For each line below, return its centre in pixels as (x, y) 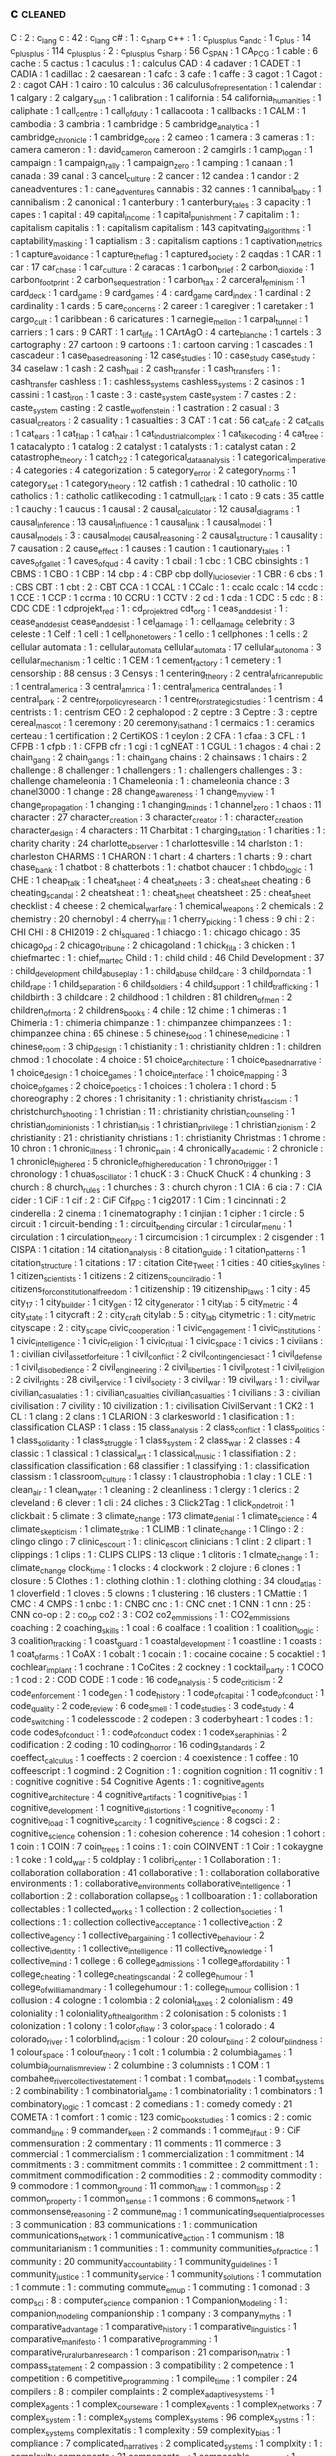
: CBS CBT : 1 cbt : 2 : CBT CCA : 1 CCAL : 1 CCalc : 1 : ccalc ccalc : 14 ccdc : (167, 587)
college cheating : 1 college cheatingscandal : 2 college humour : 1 (132, 1975)
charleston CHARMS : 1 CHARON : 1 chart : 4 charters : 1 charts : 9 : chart (161, 856)
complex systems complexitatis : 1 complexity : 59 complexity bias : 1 (146, 2431)
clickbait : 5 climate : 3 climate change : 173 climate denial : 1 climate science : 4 (164, 1516)
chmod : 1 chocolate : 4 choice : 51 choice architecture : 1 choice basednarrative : (166, 1061)
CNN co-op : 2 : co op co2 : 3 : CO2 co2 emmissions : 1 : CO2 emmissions (150, 1616)
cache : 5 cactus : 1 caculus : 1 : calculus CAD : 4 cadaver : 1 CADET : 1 (156, 63)
